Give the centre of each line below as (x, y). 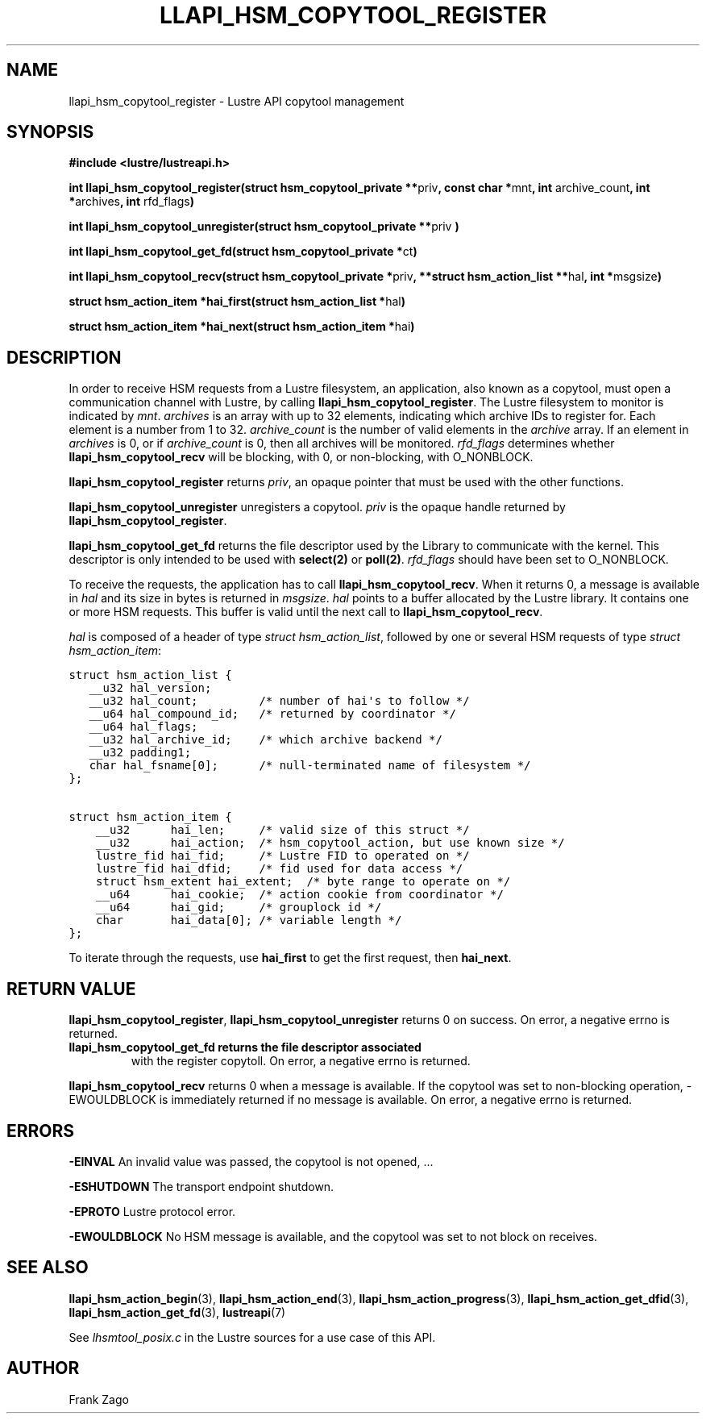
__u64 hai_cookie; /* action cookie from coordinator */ (300, 895)
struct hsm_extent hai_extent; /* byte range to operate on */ (303, 882)
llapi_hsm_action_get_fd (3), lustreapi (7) (177, 1312)
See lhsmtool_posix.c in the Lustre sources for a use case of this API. (252, 1337)
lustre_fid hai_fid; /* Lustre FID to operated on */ (283, 856)
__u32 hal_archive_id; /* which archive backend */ (266, 740)
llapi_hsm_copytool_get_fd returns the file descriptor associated (245, 1047)
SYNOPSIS (50, 132)
